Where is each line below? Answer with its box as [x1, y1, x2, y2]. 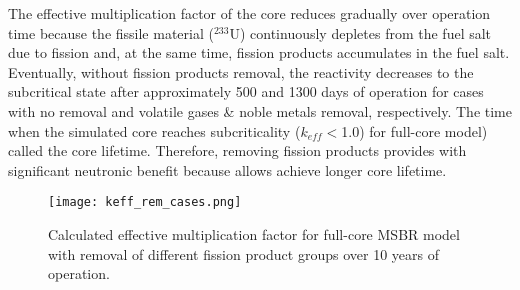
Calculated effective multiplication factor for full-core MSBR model [48, 224, 460, 244]
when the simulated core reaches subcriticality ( [8, 120, 301, 141]
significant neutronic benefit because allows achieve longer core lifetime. [8, 159, 447, 180]
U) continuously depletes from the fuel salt [229, 22, 492, 43]
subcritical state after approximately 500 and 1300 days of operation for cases [8, 81, 484, 102]
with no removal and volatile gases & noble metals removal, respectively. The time [8, 100, 512, 121]
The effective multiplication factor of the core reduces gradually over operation [8, 3, 491, 23]
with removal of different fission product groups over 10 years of [48, 243, 439, 264]
